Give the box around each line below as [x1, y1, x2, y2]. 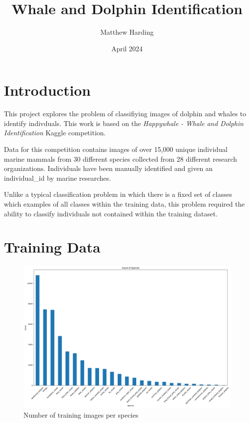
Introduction [4, 80, 91, 100]
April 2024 [111, 43, 143, 53]
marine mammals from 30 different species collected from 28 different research [4, 153, 237, 164]
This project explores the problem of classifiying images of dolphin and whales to [4, 108, 247, 119]
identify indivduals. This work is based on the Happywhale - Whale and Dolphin [4, 118, 244, 128]
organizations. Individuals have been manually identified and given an [4, 163, 213, 173]
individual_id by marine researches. [4, 172, 111, 183]
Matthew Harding [100, 27, 154, 37]
